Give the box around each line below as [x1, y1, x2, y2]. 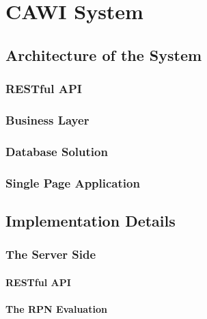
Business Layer [5, 111, 89, 128]
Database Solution [5, 142, 108, 159]
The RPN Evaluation [5, 301, 107, 316]
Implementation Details [5, 209, 176, 231]
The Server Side [5, 246, 96, 263]
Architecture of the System [5, 44, 202, 65]
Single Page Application [5, 174, 140, 191]
